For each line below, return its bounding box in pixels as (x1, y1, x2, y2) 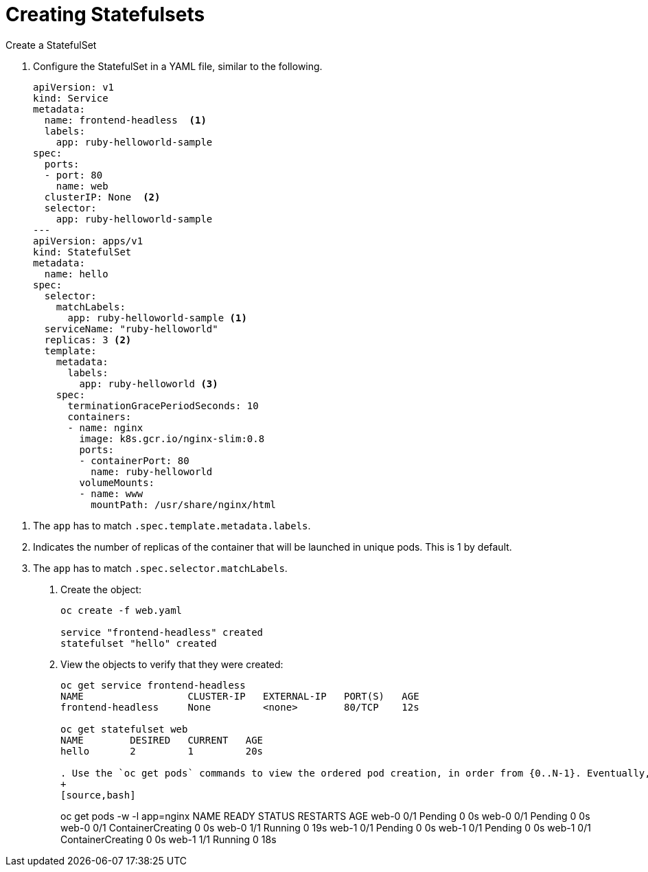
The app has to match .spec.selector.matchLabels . (33, 562, 288, 574)
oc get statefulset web (60, 723, 188, 735)
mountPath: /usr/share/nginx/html (91, 498, 277, 510)
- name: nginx (67, 422, 143, 433)
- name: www (79, 487, 143, 499)
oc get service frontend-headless (60, 679, 246, 691)
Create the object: (60, 583, 142, 595)
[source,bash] (60, 789, 136, 801)
